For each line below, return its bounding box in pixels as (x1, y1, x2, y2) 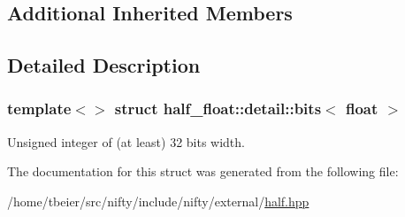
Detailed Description (7, 51, 201, 79)
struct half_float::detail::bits (114, 97, 322, 120)
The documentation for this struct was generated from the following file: (7, 162, 399, 181)
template (7, 97, 72, 120)
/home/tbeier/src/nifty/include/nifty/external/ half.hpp (7, 191, 309, 210)
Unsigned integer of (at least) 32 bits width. (7, 132, 245, 151)
